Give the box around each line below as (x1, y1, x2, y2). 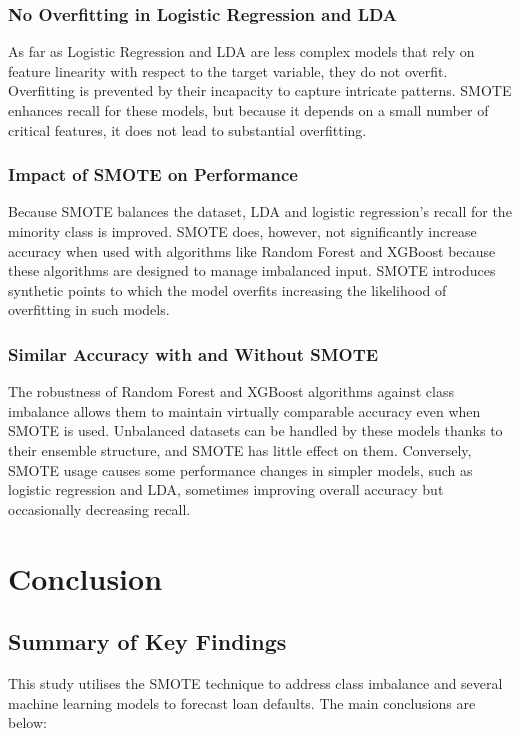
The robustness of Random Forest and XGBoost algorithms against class (8, 381, 454, 402)
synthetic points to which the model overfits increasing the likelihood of (8, 279, 447, 300)
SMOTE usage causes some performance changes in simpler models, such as (8, 459, 473, 480)
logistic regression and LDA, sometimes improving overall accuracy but (8, 479, 444, 500)
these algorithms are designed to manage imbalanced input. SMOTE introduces (8, 260, 496, 281)
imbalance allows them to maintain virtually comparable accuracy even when (8, 400, 481, 421)
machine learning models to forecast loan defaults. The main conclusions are (8, 692, 476, 713)
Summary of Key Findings (8, 626, 287, 657)
